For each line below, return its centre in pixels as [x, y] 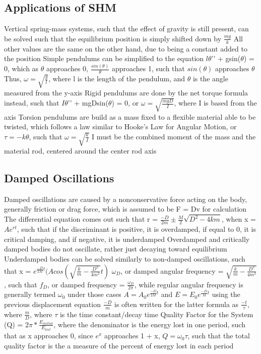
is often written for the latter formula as [177, 304]
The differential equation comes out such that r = [81, 219]
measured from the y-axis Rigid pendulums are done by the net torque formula [126, 93]
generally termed [30, 294]
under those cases [94, 294]
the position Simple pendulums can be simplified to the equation [104, 58]
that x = [18, 270]
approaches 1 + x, [132, 336]
